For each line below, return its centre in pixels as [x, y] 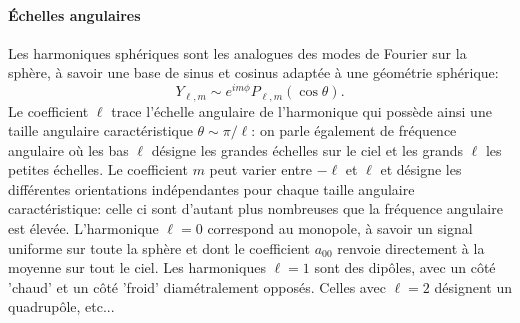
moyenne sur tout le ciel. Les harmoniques [137, 267]
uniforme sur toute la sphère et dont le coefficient [159, 247]
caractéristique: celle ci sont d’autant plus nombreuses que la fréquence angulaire [255, 208]
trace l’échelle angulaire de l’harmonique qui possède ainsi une [301, 110]
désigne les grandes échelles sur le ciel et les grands [307, 149]
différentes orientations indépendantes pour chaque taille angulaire [211, 188]
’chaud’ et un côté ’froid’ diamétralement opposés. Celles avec [197, 286]
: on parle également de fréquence [354, 130]
